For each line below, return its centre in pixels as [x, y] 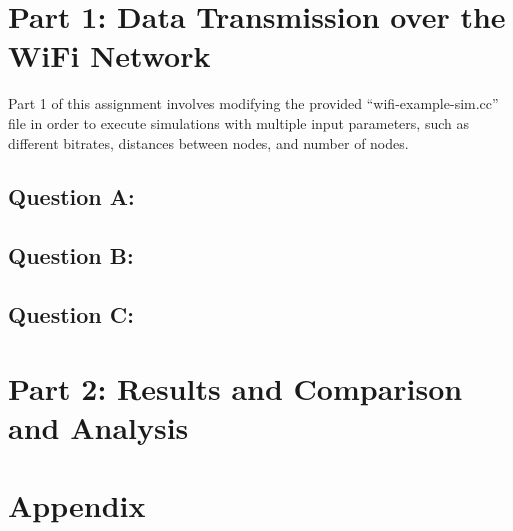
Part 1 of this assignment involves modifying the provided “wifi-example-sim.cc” [253, 103]
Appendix [77, 505]
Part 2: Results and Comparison [235, 387]
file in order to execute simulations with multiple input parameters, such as [238, 122]
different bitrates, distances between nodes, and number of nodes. [208, 142]
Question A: [71, 196]
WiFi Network [109, 55]
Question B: [71, 255]
